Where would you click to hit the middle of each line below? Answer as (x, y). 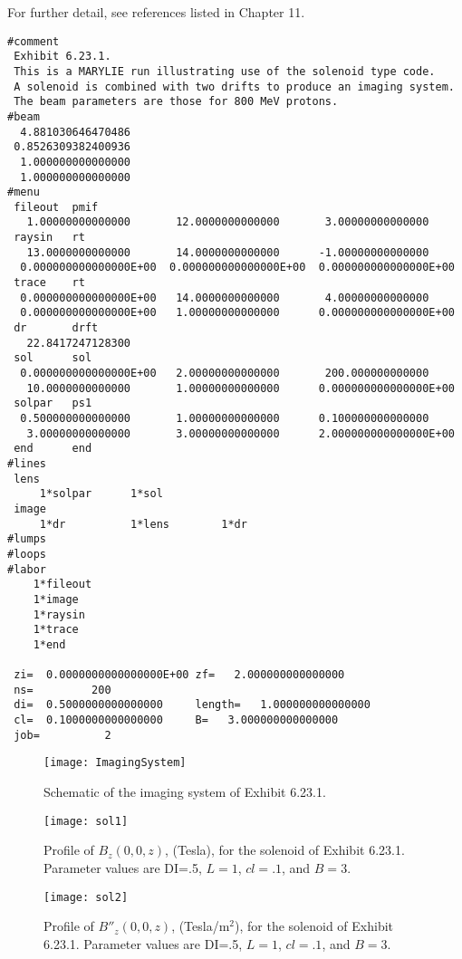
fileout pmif (56, 207)
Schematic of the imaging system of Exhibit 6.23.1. (185, 792)
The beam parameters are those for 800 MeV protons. (176, 102)
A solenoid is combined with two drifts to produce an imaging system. (234, 86)
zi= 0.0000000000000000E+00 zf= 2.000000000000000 (179, 675)
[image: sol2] (86, 897)
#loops (27, 554)
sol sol (53, 358)
